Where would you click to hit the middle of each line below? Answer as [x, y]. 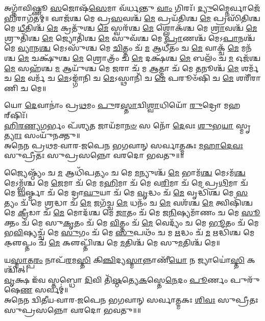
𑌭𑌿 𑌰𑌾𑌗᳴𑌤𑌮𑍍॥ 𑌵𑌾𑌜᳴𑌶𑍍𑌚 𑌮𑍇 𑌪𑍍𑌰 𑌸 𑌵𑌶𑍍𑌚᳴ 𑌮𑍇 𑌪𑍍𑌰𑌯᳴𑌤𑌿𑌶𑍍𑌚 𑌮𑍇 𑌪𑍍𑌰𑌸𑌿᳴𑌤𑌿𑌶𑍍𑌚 [132, 18]
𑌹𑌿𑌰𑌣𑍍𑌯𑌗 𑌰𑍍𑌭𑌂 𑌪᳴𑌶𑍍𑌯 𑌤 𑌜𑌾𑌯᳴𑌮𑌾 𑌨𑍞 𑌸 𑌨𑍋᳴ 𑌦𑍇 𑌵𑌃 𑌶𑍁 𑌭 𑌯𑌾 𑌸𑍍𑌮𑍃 [128, 125]
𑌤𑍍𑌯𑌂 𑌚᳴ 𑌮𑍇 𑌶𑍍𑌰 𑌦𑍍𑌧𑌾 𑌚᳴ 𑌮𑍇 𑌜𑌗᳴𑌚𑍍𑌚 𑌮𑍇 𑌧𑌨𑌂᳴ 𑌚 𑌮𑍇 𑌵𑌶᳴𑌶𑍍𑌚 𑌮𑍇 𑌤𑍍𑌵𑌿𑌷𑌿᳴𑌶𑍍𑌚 [129, 202]
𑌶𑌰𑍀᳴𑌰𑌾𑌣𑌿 [249, 78]
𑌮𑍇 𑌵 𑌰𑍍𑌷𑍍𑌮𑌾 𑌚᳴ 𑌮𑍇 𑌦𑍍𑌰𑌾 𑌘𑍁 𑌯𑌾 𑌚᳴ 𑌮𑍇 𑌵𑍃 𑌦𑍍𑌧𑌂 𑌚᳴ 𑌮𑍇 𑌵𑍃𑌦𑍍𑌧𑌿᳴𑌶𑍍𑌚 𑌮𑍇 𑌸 [126, 192]
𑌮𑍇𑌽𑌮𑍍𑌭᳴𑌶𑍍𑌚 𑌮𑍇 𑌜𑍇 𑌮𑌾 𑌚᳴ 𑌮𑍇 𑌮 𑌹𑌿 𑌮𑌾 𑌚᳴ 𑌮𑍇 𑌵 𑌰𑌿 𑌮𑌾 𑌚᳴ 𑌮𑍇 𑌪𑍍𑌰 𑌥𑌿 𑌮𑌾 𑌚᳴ [126, 182]
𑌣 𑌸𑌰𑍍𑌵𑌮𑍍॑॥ [44, 290]
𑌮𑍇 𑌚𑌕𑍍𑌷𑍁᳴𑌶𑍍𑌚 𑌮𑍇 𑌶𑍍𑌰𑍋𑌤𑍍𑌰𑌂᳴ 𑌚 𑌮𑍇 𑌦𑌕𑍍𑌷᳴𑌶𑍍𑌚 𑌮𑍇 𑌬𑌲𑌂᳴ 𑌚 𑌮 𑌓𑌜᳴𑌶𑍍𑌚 [139, 58]
